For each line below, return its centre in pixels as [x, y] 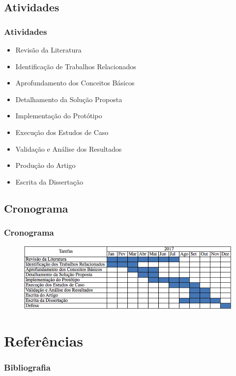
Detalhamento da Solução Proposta [69, 99]
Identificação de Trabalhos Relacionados [76, 66]
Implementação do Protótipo [59, 116]
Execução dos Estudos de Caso [62, 132]
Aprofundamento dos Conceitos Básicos [75, 83]
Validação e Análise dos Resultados [69, 148]
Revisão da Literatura [48, 50]
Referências [44, 340]
